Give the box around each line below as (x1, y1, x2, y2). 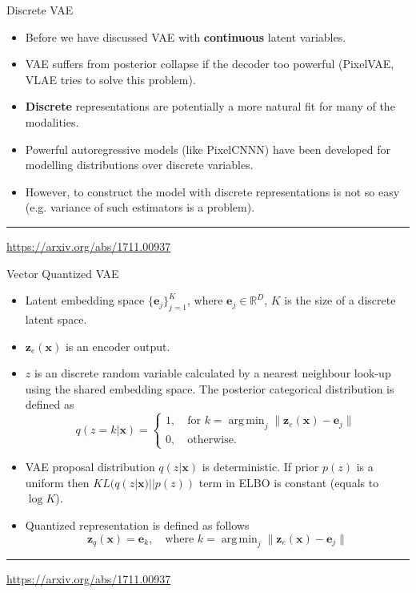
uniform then (25, 474, 90, 490)
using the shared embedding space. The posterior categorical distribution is (25, 380, 394, 397)
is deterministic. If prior (202, 458, 319, 475)
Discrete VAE (6, 2, 74, 18)
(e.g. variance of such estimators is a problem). (25, 199, 255, 216)
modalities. (25, 113, 79, 130)
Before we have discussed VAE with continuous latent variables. (25, 28, 346, 45)
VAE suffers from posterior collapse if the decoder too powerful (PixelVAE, (25, 55, 394, 72)
